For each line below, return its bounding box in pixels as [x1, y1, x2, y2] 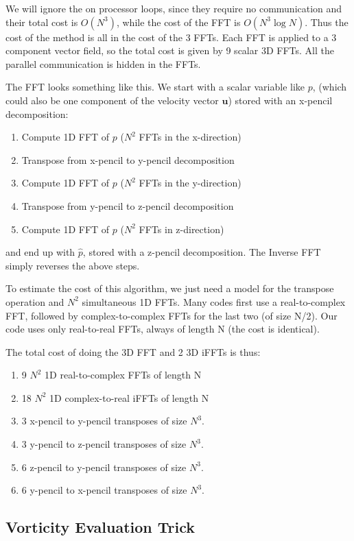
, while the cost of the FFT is [116, 14, 241, 29]
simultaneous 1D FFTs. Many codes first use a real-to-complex [82, 294, 346, 309]
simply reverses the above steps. [5, 258, 140, 272]
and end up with [5, 245, 75, 259]
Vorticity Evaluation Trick [5, 516, 196, 538]
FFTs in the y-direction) [139, 176, 241, 190]
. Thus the [305, 14, 349, 29]
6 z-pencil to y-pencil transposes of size [21, 459, 187, 474]
